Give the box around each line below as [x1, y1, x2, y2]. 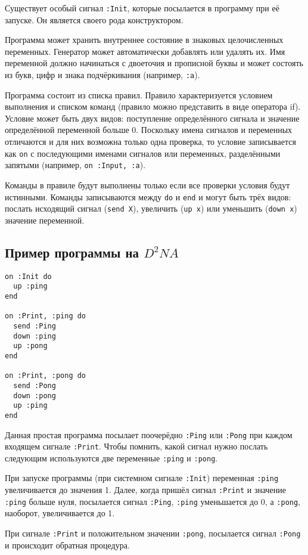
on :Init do [5, 272, 52, 281]
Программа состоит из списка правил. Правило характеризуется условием [5, 88, 273, 101]
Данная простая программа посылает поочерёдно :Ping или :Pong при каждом [5, 428, 293, 441]
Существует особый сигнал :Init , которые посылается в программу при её [5, 2, 279, 14]
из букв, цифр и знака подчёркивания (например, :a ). [5, 69, 200, 81]
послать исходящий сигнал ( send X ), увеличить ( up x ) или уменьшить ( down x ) [5, 202, 297, 215]
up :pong [13, 342, 48, 351]
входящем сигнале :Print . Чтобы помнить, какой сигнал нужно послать [5, 440, 268, 452]
